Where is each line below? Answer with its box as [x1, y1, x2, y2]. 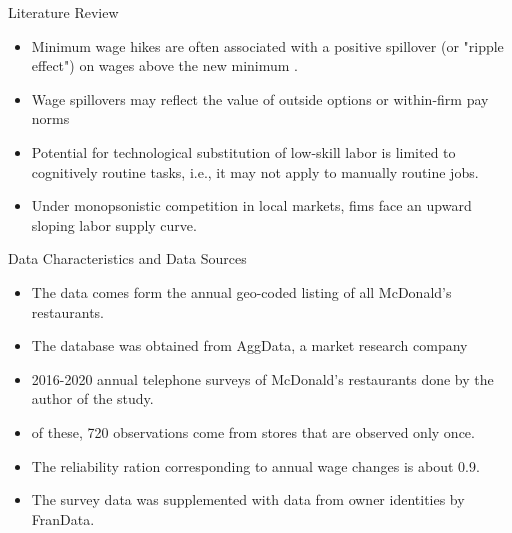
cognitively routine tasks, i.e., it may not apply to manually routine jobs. [31, 161, 479, 182]
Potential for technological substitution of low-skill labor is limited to [31, 141, 456, 162]
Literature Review [8, 2, 119, 22]
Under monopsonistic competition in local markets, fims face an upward [31, 195, 472, 216]
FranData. [31, 508, 95, 529]
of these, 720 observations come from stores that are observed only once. [31, 421, 475, 442]
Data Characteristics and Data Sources [8, 248, 247, 269]
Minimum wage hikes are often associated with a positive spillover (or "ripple [31, 35, 504, 56]
